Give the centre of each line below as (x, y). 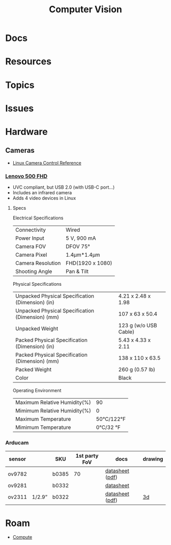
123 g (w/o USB (138, 326)
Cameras (20, 151)
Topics (20, 85)
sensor (18, 459)
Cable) (126, 332)
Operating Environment (37, 391)
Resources (28, 62)
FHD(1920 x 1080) (89, 263)
